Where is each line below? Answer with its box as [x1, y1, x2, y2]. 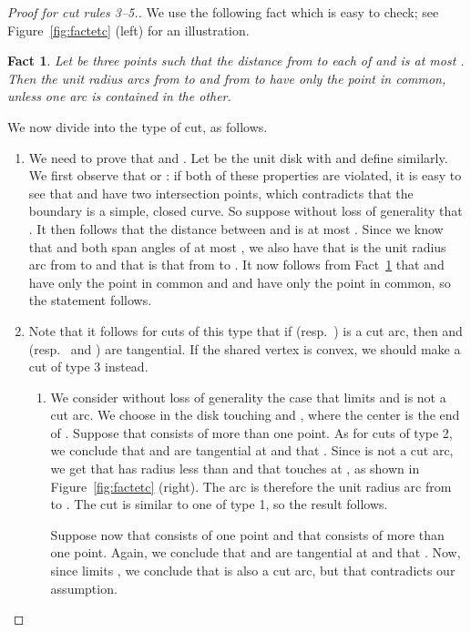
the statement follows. [28, 291, 152, 310]
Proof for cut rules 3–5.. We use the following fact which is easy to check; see [7, 3, 439, 21]
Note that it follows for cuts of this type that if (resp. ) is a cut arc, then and [28, 321, 463, 340]
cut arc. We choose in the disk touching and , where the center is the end [50, 405, 460, 424]
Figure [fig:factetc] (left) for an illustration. [7, 20, 250, 39]
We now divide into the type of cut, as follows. [7, 117, 268, 136]
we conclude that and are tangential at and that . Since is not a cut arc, [50, 441, 454, 460]
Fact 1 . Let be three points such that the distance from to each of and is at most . [7, 51, 465, 70]
